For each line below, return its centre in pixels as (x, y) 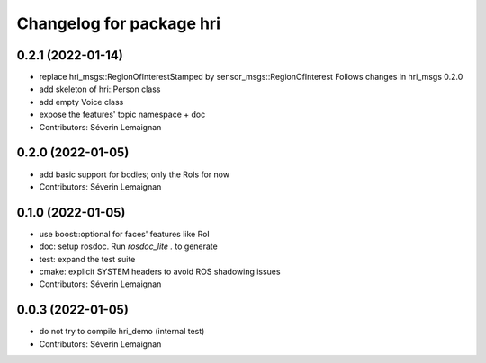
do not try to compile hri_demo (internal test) (122, 332)
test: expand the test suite (87, 259)
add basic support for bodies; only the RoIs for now (134, 174)
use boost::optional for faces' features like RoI (125, 234)
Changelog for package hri (118, 23)
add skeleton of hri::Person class (100, 89)
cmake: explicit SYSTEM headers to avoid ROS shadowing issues (160, 271)
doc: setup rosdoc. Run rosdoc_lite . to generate (128, 246)
